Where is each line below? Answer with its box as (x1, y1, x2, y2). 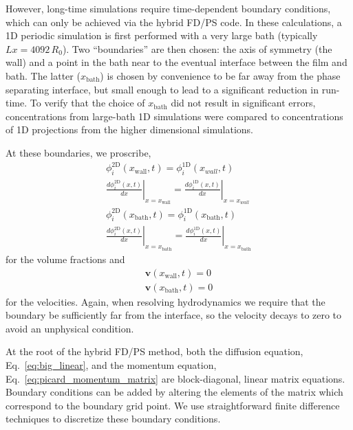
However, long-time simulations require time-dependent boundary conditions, (6, 1, 331, 15)
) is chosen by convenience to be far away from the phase (100, 68, 341, 82)
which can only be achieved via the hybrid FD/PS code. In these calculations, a (6, 14, 342, 29)
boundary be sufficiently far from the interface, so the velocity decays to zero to (6, 308, 342, 322)
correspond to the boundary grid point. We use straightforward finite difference (6, 398, 340, 412)
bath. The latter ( (6, 68, 81, 82)
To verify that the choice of (30, 95, 145, 110)
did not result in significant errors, (171, 95, 316, 110)
